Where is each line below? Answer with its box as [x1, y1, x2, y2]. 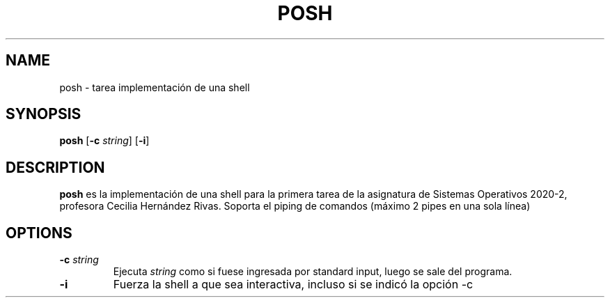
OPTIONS [6, 224, 72, 242]
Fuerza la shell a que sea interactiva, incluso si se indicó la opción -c [113, 277, 474, 292]
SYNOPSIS [6, 105, 81, 123]
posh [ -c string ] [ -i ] [59, 134, 150, 147]
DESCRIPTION [6, 158, 105, 176]
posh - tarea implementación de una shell [59, 81, 250, 93]
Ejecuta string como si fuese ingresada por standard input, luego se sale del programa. [113, 265, 513, 278]
